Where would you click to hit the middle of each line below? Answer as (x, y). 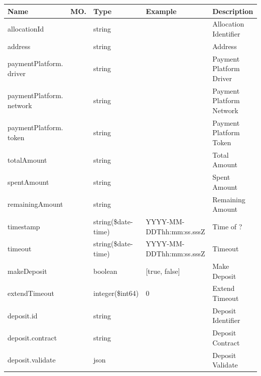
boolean (105, 271)
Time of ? (227, 226)
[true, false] (163, 271)
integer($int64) (116, 293)
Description (233, 11)
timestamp (24, 226)
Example (161, 11)
